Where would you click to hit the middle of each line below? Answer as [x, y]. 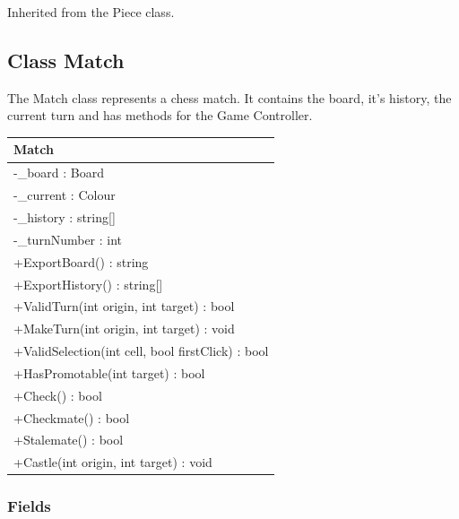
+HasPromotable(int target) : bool [109, 372]
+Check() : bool [58, 395]
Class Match [66, 60]
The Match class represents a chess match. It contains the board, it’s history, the [229, 97]
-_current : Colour [65, 195]
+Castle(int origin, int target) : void [113, 462]
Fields [29, 506]
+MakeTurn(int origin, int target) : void [124, 329]
